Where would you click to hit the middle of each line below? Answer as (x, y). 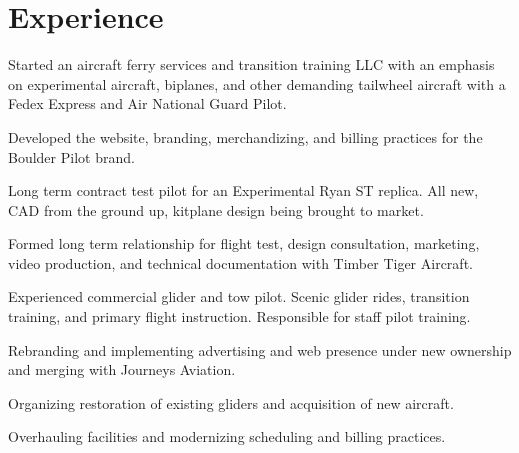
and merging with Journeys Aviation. (122, 369)
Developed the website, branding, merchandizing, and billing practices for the (245, 136)
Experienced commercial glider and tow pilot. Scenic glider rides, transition (239, 296)
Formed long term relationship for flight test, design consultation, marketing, (244, 243)
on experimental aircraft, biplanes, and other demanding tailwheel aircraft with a (257, 83)
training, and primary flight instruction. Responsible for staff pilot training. (239, 316)
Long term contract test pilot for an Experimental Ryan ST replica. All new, (243, 190)
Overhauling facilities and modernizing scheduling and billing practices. (227, 436)
